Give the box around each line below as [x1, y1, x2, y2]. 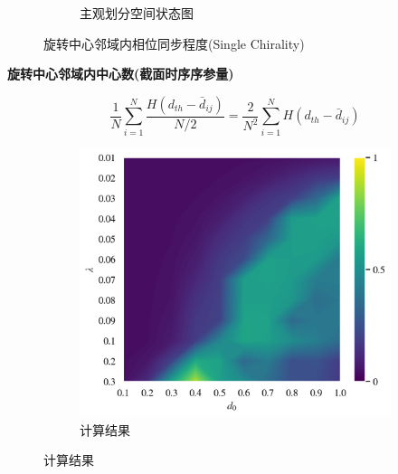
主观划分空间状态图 [80, 4, 194, 22]
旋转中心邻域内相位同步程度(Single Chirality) [43, 33, 305, 52]
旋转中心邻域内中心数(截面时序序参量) [7, 64, 234, 83]
